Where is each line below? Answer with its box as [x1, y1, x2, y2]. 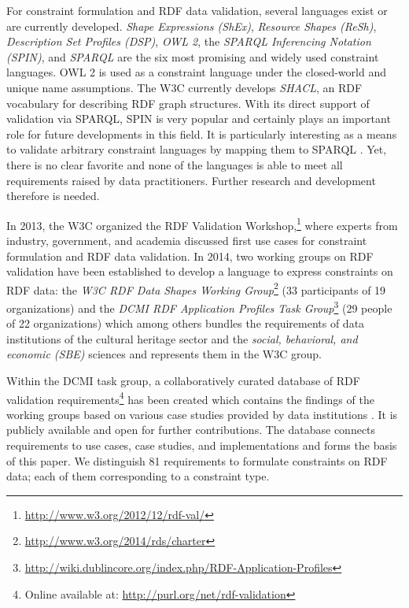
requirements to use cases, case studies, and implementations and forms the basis [6, 437, 397, 454]
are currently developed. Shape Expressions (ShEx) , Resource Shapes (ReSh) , [6, 17, 377, 34]
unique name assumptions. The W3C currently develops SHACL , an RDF [6, 79, 363, 95]
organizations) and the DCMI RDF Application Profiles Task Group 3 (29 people [6, 298, 392, 316]
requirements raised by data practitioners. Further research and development [6, 172, 376, 188]
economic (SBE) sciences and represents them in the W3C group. [6, 346, 322, 362]
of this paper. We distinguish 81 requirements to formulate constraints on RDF [6, 452, 388, 469]
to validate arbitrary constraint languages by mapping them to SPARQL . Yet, [6, 141, 387, 158]
